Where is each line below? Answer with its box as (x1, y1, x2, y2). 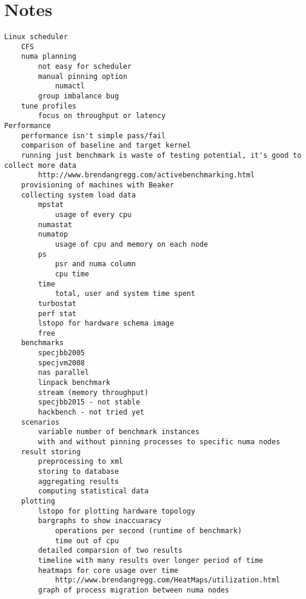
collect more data (4, 161, 76, 170)
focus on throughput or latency (38, 111, 166, 120)
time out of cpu (55, 536, 119, 545)
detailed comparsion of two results (38, 546, 183, 555)
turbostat (38, 299, 76, 308)
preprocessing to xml (38, 457, 123, 466)
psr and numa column (55, 260, 136, 269)
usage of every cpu (55, 210, 132, 219)
